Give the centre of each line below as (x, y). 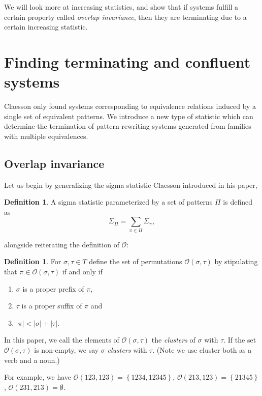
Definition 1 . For (33, 261)
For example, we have (38, 377)
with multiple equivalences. (46, 136)
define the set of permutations (136, 261)
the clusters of (173, 340)
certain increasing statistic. (46, 27)
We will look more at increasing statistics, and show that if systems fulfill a (121, 7)
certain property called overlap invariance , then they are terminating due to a (125, 17)
